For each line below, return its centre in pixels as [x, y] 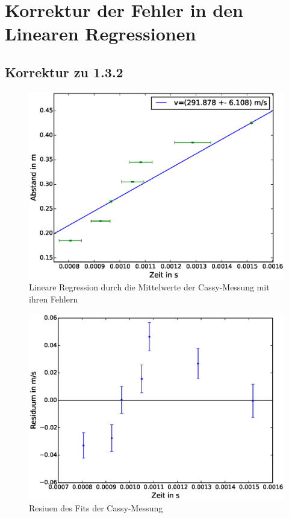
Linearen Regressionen [101, 34]
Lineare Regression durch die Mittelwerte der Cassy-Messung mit [149, 287]
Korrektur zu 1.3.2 [64, 72]
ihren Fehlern [54, 299]
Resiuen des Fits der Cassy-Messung [96, 507]
